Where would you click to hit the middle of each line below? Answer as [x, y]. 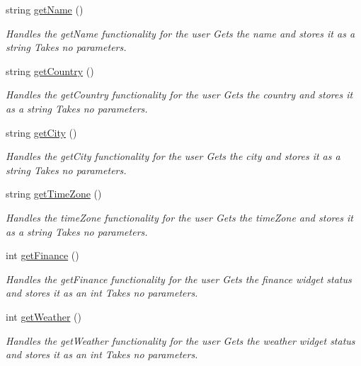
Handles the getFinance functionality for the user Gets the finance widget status [179, 279]
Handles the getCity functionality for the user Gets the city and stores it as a [173, 156]
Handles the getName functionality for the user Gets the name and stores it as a [180, 33]
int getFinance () [42, 255]
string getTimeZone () [54, 194]
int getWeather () [44, 316]
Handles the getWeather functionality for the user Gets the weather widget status [180, 340]
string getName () [45, 9]
